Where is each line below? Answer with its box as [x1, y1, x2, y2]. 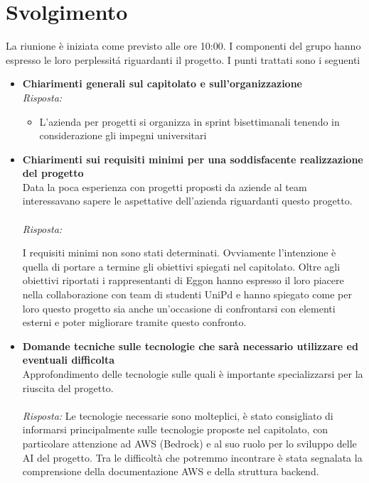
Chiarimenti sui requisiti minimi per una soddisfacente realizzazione [22, 151, 363, 166]
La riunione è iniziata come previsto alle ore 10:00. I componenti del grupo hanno [6, 38, 361, 53]
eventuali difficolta [22, 352, 115, 367]
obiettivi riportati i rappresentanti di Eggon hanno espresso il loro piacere [22, 273, 344, 288]
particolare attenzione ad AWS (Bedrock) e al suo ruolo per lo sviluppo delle [22, 435, 357, 450]
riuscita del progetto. [22, 380, 114, 395]
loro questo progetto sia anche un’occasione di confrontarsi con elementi [22, 300, 336, 315]
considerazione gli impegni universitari [39, 128, 207, 143]
